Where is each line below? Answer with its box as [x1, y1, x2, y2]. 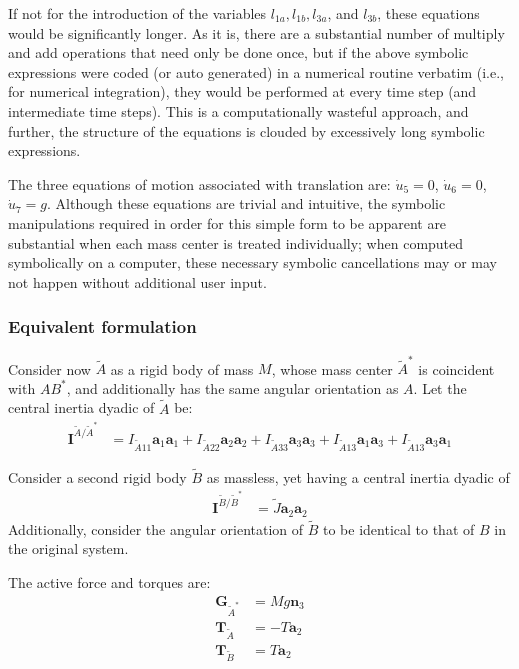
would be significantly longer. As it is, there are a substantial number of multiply [8, 22, 505, 43]
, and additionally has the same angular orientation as [66, 377, 399, 398]
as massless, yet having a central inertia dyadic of [206, 466, 510, 487]
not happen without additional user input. [8, 271, 267, 292]
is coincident [418, 358, 495, 379]
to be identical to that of [323, 518, 475, 539]
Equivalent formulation [8, 314, 197, 339]
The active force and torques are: [8, 571, 211, 592]
